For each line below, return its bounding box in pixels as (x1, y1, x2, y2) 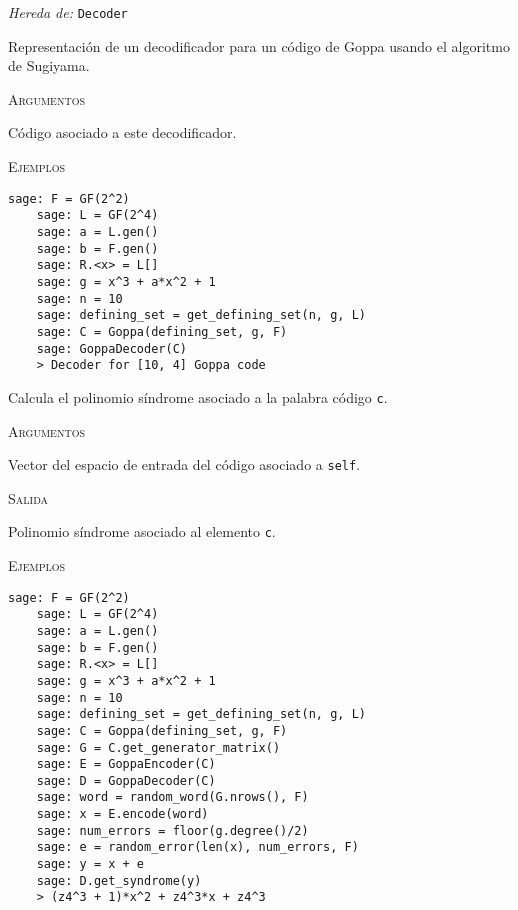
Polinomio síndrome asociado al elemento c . (8, 521, 276, 542)
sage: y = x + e (36, 857, 145, 872)
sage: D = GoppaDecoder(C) (36, 773, 216, 788)
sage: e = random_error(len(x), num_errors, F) (36, 840, 359, 855)
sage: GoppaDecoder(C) (36, 341, 187, 356)
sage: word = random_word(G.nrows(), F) (36, 790, 309, 805)
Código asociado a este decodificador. (8, 122, 237, 143)
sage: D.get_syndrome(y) (36, 873, 202, 888)
